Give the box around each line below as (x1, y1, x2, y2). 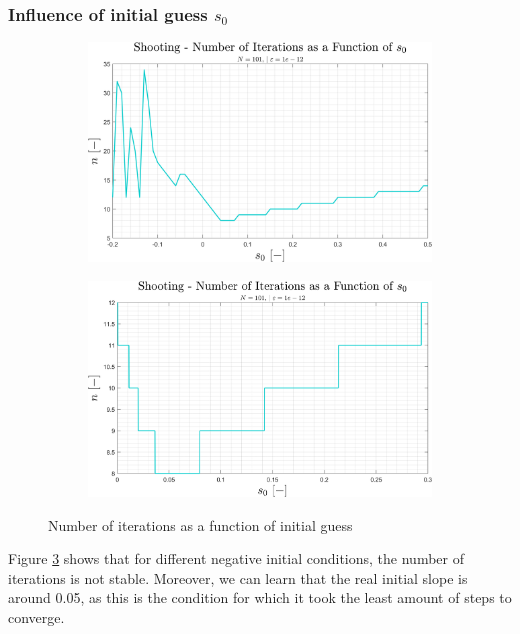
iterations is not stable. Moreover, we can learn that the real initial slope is (8, 567, 468, 588)
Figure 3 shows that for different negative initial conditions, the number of (8, 548, 464, 569)
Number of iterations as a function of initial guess (48, 514, 353, 535)
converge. (8, 607, 65, 628)
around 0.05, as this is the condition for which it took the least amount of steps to (8, 587, 512, 608)
